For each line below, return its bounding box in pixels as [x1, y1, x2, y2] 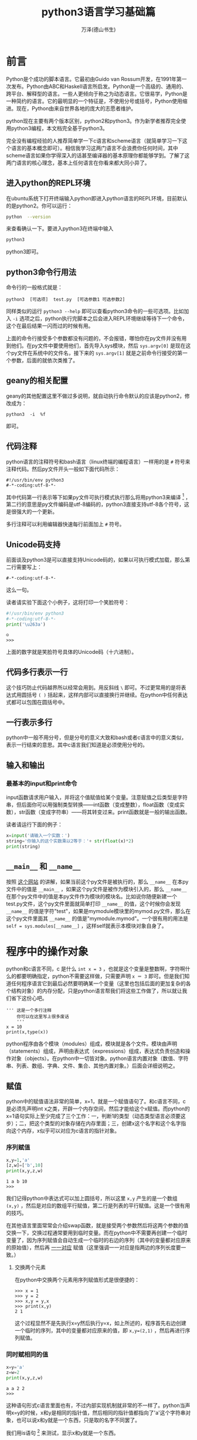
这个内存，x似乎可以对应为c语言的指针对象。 [11, 1127, 120, 1134]
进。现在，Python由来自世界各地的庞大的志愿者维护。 [6, 105, 137, 112]
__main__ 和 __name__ [6, 861, 81, 871]
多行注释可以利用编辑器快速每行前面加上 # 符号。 [6, 521, 125, 528]
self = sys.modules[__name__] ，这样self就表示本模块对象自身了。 [6, 922, 167, 929]
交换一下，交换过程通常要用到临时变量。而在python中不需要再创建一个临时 [6, 1229, 188, 1237]
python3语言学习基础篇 [41, 5, 156, 19]
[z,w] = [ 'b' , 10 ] [6, 1163, 43, 1169]
